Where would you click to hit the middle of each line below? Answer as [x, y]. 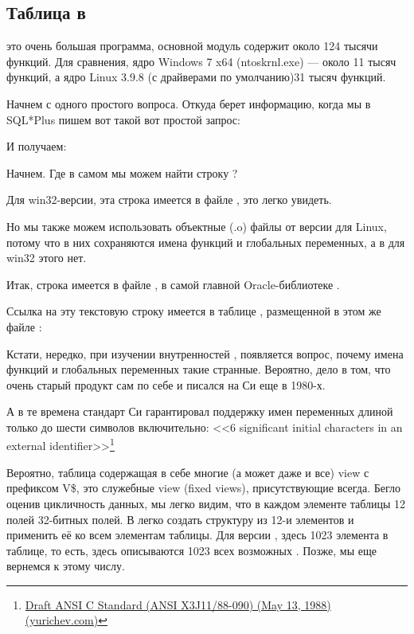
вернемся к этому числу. [66, 566]
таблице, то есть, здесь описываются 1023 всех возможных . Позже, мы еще [191, 550]
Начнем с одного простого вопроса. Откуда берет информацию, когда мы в [189, 103]
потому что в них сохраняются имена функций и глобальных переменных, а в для [206, 242]
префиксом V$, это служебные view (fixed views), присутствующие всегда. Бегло [204, 488]
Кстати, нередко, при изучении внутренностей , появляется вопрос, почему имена [205, 353]
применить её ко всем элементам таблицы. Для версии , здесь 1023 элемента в [197, 535]
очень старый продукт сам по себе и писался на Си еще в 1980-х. [166, 384]
